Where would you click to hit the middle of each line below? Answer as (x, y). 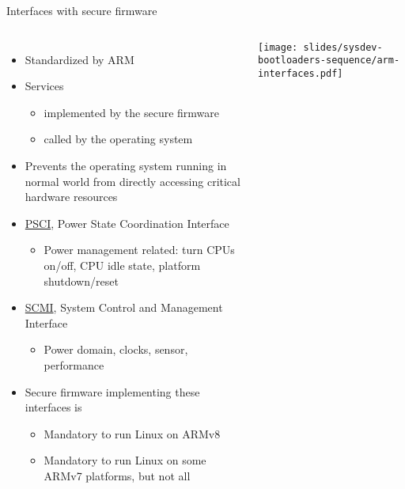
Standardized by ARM (79, 59)
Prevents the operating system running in (126, 165)
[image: (278, 47)
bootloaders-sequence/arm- (329, 61)
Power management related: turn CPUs (139, 250)
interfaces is (53, 407)
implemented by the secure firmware (132, 112)
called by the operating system (118, 139)
